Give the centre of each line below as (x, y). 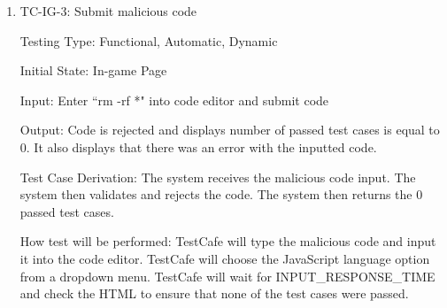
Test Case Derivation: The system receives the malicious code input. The (218, 177)
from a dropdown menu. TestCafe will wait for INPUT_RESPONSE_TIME (227, 276)
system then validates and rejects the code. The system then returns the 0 (221, 194)
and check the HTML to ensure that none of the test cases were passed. (214, 293)
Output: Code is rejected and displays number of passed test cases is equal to (230, 130)
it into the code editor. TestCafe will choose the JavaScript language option (225, 258)
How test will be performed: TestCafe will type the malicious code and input (228, 241)
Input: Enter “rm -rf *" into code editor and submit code (174, 100)
